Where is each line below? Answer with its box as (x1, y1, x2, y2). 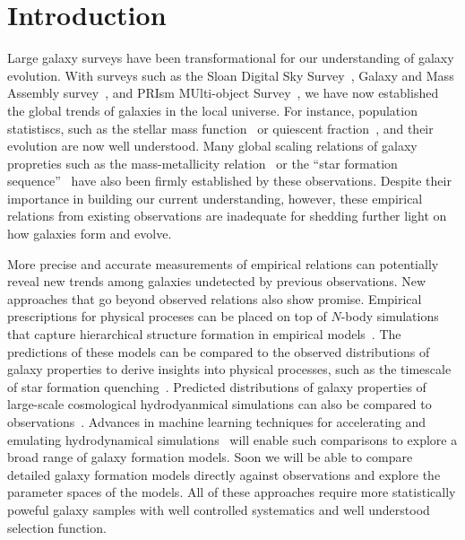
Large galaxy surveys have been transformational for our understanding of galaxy (7, 48, 454, 67)
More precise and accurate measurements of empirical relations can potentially (7, 254, 439, 273)
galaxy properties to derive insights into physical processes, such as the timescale (7, 360, 452, 379)
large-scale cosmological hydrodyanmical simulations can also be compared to (7, 395, 432, 414)
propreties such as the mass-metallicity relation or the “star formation (7, 153, 398, 172)
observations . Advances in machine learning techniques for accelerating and (7, 413, 426, 431)
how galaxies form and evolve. (7, 224, 172, 243)
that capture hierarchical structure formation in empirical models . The (7, 325, 401, 344)
